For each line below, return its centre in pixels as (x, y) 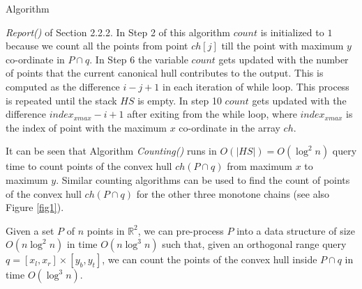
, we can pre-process (181, 230)
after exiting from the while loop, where (212, 114)
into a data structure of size (296, 230)
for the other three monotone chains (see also (233, 193)
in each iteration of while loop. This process (256, 86)
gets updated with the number (284, 59)
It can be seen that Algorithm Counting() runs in (111, 151)
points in (106, 230)
